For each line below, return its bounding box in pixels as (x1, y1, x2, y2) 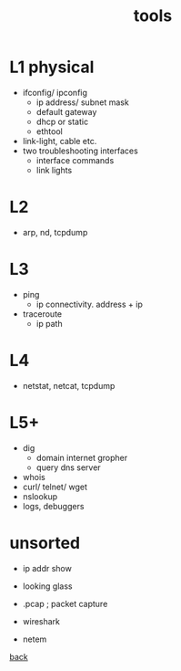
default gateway (35, 106, 97, 117)
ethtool (35, 125, 64, 137)
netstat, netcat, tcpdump (22, 380, 116, 391)
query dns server (35, 462, 102, 473)
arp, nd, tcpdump (22, 226, 88, 237)
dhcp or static (35, 116, 89, 127)
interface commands (35, 154, 115, 165)
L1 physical (9, 57, 95, 78)
